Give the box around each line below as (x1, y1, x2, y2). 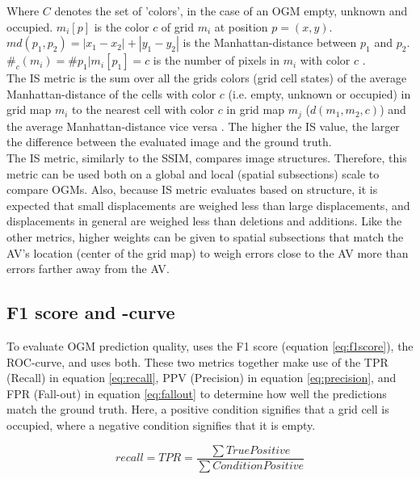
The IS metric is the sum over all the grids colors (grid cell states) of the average (6, 69, 407, 86)
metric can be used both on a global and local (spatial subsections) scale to (6, 165, 380, 182)
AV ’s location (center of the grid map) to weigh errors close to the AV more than (6, 244, 409, 261)
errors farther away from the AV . (6, 260, 170, 277)
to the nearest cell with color (72, 101, 214, 118)
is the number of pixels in (153, 52, 279, 69)
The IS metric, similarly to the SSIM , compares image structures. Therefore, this (6, 149, 407, 166)
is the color (94, 18, 149, 35)
